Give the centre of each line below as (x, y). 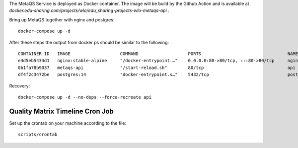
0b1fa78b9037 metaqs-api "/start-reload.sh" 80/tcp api (157, 68)
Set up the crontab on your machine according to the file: (68, 123)
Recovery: (20, 86)
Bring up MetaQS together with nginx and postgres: (62, 19)
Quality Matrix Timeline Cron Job (61, 111)
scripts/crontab (38, 135)
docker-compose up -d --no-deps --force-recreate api (85, 97)
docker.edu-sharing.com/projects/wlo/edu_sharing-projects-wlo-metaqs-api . (89, 10)
